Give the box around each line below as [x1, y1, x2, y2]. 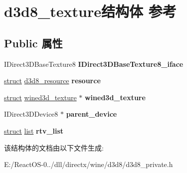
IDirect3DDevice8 [4, 109, 58, 119]
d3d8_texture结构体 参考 [4, 1, 177, 21]
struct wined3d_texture [4, 92, 77, 102]
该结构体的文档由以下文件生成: [4, 142, 104, 153]
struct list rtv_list [4, 125, 64, 136]
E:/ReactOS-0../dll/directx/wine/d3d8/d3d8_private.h [4, 159, 173, 170]
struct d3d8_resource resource [4, 75, 101, 86]
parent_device [66, 109, 117, 119]
